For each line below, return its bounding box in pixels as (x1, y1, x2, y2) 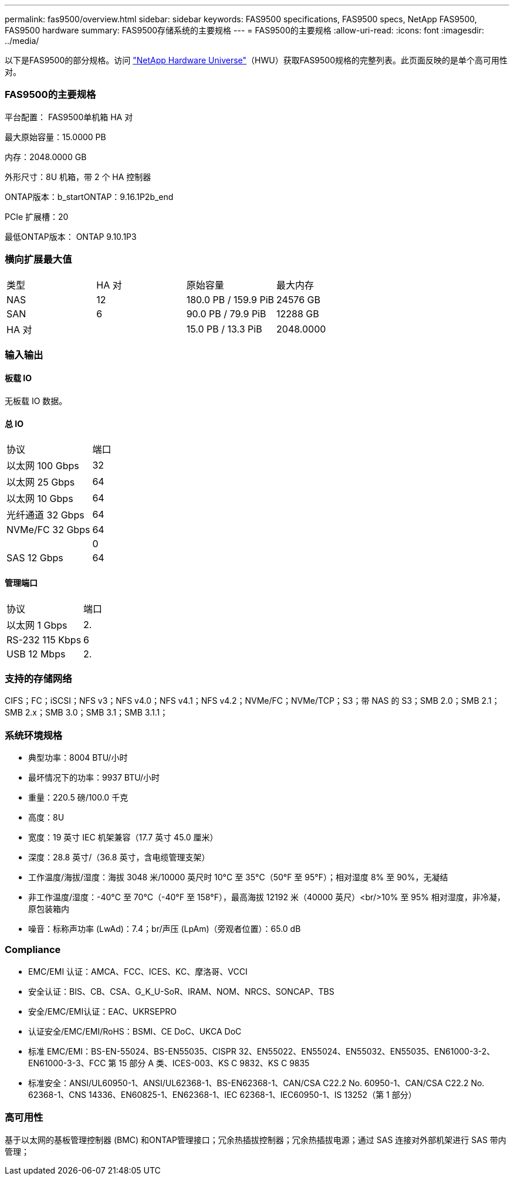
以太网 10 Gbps (6, 493, 73, 505)
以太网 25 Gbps (6, 476, 75, 489)
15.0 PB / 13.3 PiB (186, 323, 262, 335)
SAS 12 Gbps (6, 552, 63, 564)
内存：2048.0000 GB (5, 151, 87, 162)
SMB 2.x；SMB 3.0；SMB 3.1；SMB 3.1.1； (5, 707, 168, 718)
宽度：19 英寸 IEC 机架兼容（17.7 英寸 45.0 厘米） (28, 832, 218, 843)
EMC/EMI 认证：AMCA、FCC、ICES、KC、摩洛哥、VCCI (28, 966, 248, 976)
